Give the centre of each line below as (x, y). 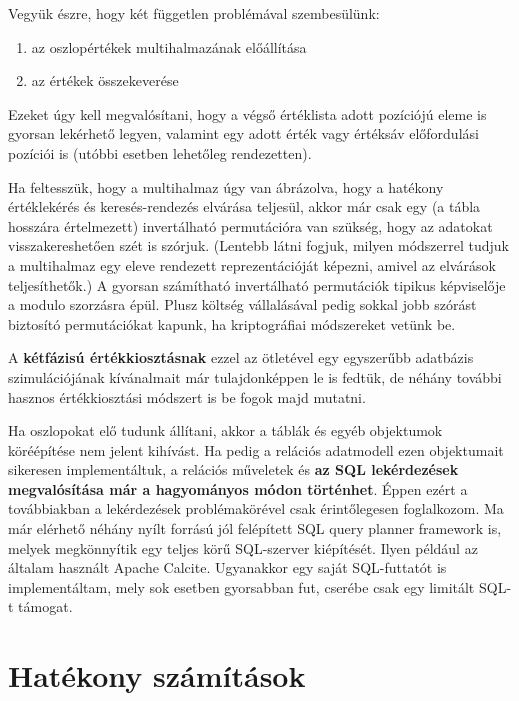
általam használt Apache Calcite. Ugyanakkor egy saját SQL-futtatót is (227, 567)
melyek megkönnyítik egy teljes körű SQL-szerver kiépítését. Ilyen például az (243, 547)
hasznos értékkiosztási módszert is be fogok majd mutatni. (187, 396)
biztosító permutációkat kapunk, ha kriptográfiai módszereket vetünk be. (232, 323)
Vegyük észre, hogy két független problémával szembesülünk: (194, 13)
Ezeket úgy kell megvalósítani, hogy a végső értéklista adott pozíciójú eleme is (247, 113)
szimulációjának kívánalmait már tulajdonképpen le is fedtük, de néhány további (255, 376)
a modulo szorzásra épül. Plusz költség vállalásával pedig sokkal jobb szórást (242, 304)
